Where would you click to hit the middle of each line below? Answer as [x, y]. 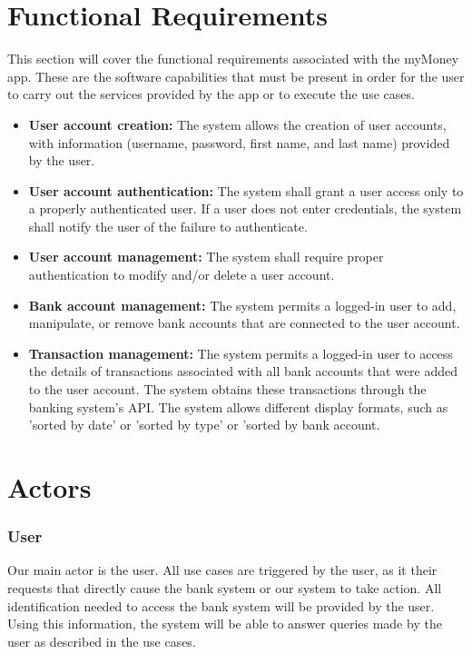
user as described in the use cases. [102, 641]
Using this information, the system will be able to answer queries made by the [225, 624]
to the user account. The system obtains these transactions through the [227, 389]
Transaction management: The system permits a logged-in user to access [241, 353]
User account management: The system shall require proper [206, 257]
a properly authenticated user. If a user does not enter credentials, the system [245, 208]
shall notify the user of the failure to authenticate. [168, 226]
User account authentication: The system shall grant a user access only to [246, 190]
